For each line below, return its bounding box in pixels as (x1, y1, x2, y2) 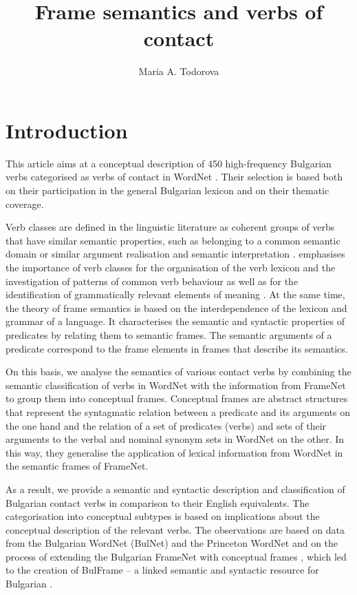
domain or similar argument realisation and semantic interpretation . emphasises (6, 247, 345, 261)
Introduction (6, 116, 128, 144)
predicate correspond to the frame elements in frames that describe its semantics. (6, 341, 348, 355)
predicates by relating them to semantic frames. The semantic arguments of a (6, 327, 332, 342)
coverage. (6, 196, 44, 211)
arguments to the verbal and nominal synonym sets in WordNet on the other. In (6, 432, 345, 446)
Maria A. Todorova (138, 64, 219, 79)
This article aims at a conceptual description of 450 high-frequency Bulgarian (6, 156, 332, 170)
